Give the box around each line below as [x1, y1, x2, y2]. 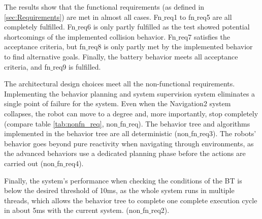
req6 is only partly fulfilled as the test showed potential [77, 21, 250, 32]
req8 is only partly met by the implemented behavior [88, 41, 253, 52]
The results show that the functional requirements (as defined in [4, 2, 205, 12]
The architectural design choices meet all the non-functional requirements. [4, 78, 235, 89]
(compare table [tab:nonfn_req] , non [4, 118, 118, 129]
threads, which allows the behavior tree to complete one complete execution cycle [4, 195, 257, 205]
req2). [151, 205, 170, 215]
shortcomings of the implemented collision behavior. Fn [4, 31, 176, 42]
